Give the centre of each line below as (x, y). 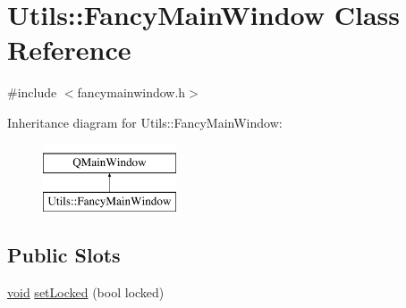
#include (32, 92)
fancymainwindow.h (131, 92)
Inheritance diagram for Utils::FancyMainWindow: (145, 122)
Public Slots (64, 255)
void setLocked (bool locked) (86, 291)
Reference (69, 50)
